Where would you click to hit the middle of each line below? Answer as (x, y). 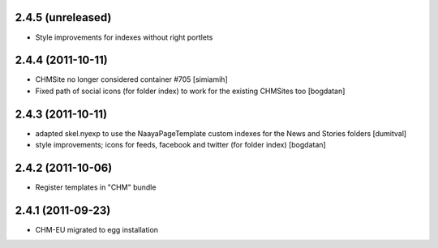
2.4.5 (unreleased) (63, 17)
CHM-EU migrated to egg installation (97, 229)
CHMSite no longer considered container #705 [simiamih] (131, 79)
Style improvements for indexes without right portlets (124, 37)
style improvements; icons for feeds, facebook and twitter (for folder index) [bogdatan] (180, 145)
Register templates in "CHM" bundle (96, 187)
